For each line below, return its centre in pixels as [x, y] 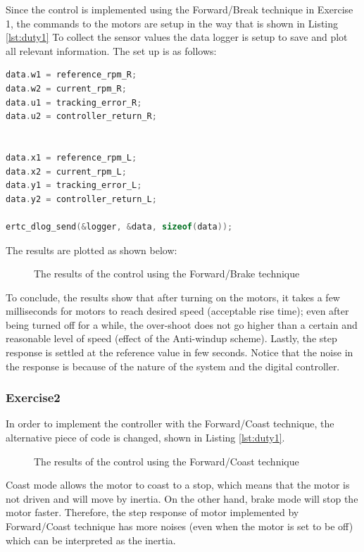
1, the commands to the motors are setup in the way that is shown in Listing [172, 23]
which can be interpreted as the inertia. [91, 540]
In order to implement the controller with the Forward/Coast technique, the [170, 424]
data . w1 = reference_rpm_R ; [71, 75]
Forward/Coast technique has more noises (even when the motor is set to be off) [180, 526]
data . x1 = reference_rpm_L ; [71, 157]
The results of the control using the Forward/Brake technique [167, 274]
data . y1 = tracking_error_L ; [74, 186]
